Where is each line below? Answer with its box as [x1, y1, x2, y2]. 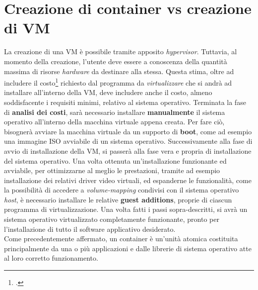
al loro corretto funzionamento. [4, 253, 98, 263]
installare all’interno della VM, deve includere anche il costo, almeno [4, 87, 212, 97]
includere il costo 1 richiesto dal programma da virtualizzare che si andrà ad [4, 76, 232, 88]
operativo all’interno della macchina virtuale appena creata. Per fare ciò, [4, 116, 225, 127]
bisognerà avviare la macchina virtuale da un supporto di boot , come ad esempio [4, 126, 252, 136]
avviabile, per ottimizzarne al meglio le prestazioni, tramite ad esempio [4, 165, 220, 176]
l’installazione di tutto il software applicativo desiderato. [4, 223, 176, 234]
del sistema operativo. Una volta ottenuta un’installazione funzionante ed [4, 155, 227, 166]
